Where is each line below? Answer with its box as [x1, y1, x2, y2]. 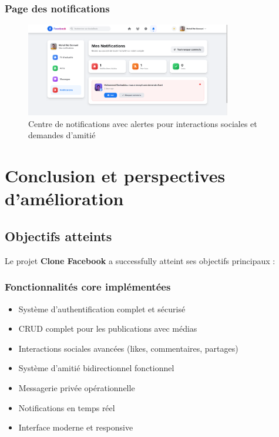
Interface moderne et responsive [18, 421, 133, 433]
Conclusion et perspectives [5, 164, 226, 188]
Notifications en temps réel [18, 401, 115, 413]
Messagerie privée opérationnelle [18, 381, 135, 393]
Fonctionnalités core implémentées [5, 279, 171, 294]
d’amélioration [5, 186, 124, 211]
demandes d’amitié [28, 129, 96, 141]
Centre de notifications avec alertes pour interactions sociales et [28, 117, 257, 129]
